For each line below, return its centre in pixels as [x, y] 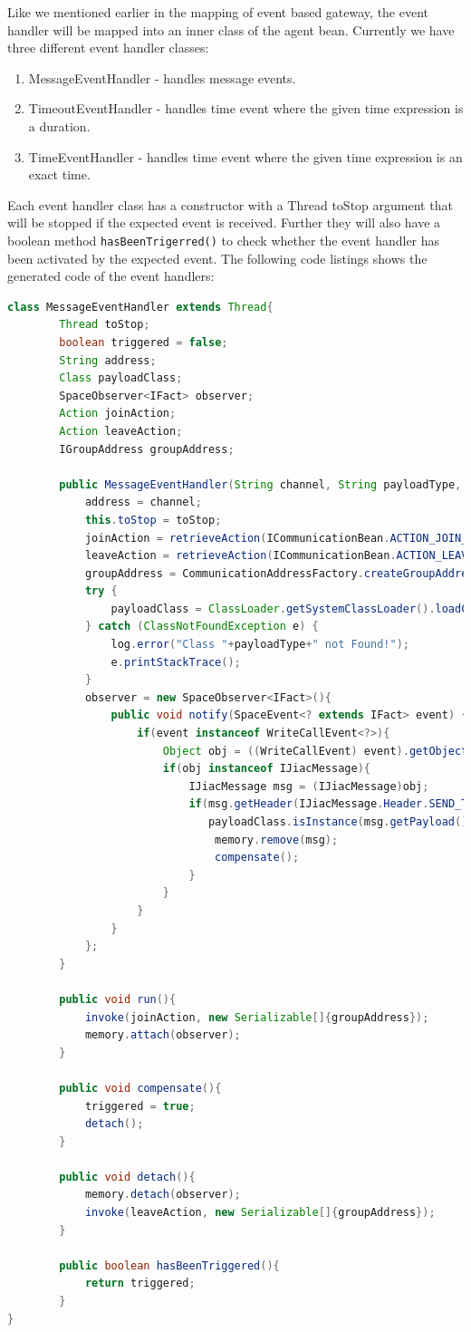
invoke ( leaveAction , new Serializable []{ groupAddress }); [260, 1213]
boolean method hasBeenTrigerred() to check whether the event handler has [224, 240]
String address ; [108, 360]
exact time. [59, 174]
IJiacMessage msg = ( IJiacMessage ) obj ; [309, 786]
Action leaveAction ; [121, 431]
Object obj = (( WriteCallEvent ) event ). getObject [315, 751]
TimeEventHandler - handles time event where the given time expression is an [245, 156]
